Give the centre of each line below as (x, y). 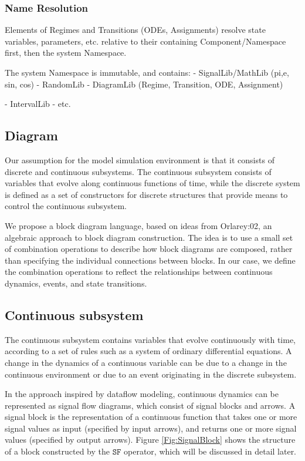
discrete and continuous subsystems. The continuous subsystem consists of (138, 171)
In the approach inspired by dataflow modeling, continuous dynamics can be (142, 394)
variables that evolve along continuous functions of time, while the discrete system (152, 183)
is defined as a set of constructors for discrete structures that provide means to (146, 194)
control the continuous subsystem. (66, 206)
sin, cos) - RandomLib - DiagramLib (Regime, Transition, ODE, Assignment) (144, 84)
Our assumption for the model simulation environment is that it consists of (140, 159)
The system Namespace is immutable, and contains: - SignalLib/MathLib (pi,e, (147, 72)
